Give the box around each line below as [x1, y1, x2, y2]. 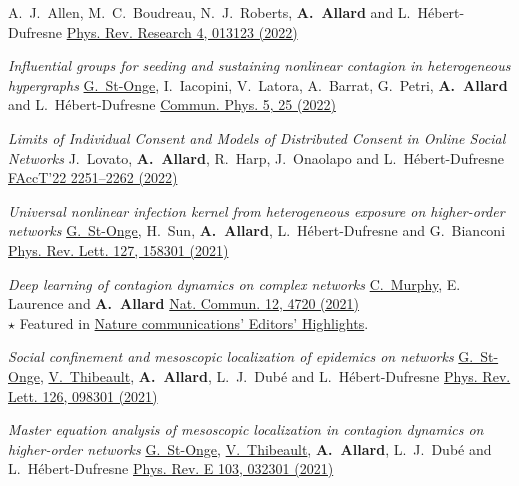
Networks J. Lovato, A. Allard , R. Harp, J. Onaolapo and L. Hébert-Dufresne [8, 147, 505, 168]
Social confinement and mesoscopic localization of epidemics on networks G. [8, 346, 474, 367]
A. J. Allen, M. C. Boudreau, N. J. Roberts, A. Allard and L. [8, 2, 411, 22]
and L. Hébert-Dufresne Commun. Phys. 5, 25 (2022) [8, 94, 336, 115]
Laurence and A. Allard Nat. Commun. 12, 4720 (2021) [8, 293, 360, 314]
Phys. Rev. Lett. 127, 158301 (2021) [8, 239, 229, 260]
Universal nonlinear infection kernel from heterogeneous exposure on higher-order [8, 200, 505, 221]
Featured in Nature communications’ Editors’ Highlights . [19, 312, 369, 333]
